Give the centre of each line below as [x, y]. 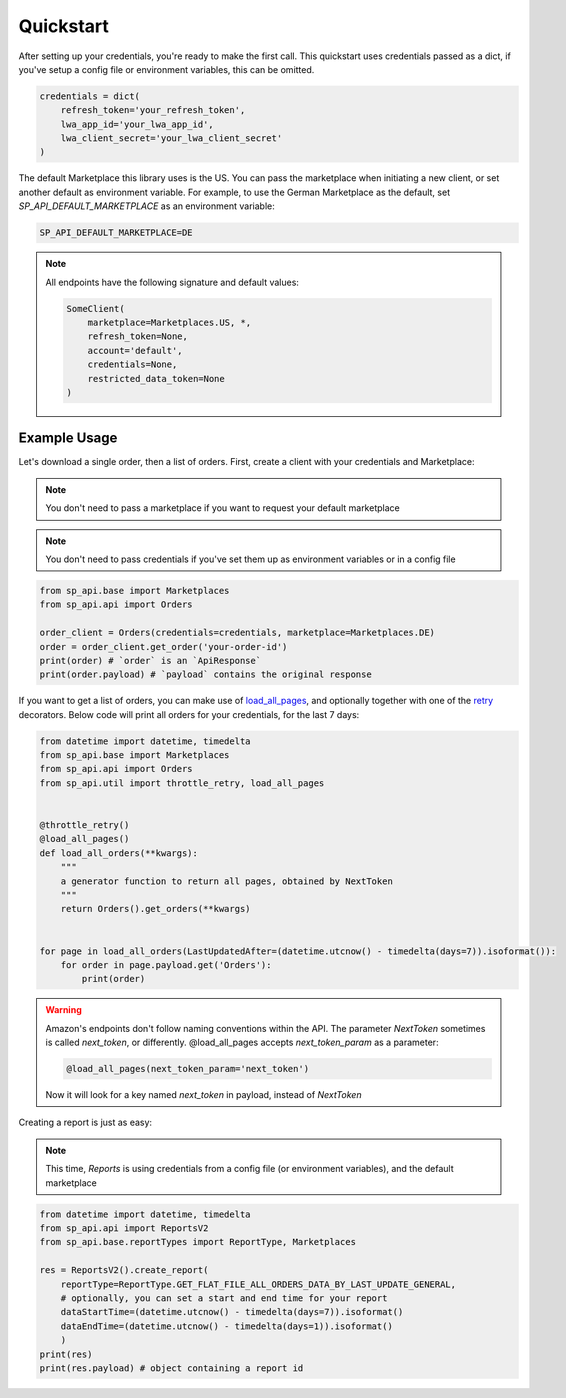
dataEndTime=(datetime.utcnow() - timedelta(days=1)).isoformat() [227, 1326]
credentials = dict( [89, 96]
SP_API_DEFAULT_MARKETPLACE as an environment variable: [146, 206]
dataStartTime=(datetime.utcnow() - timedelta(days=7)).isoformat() [232, 1312]
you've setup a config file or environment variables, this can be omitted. [166, 69]
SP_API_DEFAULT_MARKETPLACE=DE [116, 233]
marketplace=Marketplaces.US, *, [169, 322]
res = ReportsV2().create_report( [124, 1270]
